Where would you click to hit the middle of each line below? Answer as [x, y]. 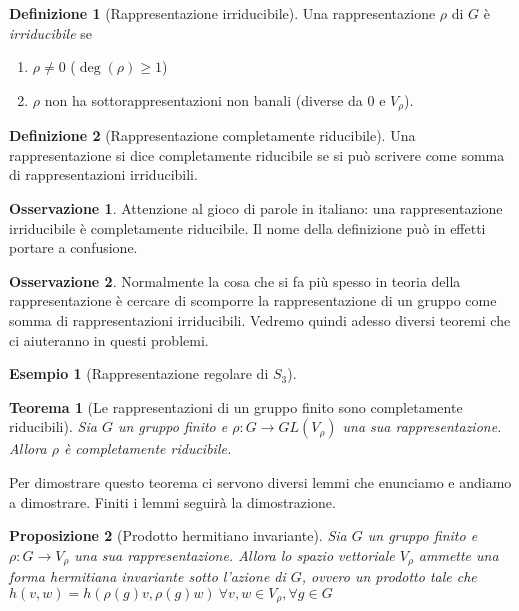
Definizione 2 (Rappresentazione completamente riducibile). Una [212, 135]
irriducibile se [50, 32]
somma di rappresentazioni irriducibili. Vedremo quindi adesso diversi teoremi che [260, 319]
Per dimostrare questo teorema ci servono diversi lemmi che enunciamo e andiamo [260, 481]
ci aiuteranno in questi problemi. [109, 339]
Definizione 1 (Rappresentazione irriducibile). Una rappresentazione [222, 13]
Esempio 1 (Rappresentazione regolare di [139, 373]
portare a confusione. [73, 247]
